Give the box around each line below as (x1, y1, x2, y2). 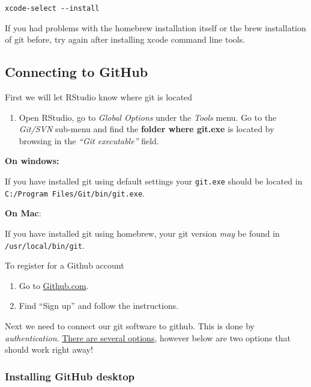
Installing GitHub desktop (5, 368, 135, 383)
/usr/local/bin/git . (5, 239, 85, 251)
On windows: (5, 154, 59, 167)
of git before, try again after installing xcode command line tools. (5, 33, 246, 46)
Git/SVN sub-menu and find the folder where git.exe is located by (19, 123, 274, 135)
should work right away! (5, 343, 93, 356)
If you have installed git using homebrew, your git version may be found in (5, 227, 280, 239)
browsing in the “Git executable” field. (19, 134, 159, 147)
